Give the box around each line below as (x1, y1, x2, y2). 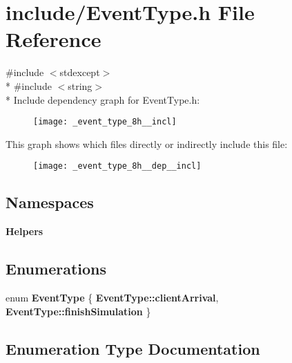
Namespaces (6, 192, 94, 213)
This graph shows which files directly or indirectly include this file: (6, 136, 288, 151)
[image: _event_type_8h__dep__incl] (33, 161, 202, 171)
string (68, 78, 93, 93)
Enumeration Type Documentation (6, 337, 260, 359)
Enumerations (6, 258, 107, 279)
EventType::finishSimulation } (6, 304, 151, 318)
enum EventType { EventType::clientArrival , (6, 290, 219, 304)
